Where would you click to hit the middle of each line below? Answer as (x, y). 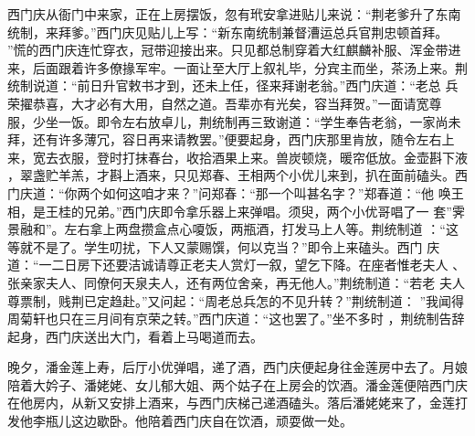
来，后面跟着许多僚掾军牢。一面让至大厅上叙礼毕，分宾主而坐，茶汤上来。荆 (237, 67)
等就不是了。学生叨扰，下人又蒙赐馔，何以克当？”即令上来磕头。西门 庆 (224, 246)
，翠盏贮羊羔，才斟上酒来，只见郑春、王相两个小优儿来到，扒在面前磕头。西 (237, 175)
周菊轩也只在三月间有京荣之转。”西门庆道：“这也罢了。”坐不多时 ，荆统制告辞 (236, 319)
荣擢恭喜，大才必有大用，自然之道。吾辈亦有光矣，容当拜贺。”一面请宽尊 (225, 103)
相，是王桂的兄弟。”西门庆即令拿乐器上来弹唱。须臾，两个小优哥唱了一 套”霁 (236, 211)
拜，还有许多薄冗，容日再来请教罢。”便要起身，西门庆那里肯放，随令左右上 (231, 139)
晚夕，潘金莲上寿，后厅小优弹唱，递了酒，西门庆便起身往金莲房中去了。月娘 (237, 367)
